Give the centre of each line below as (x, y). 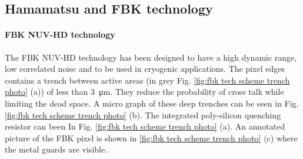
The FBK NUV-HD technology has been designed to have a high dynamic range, (151, 57)
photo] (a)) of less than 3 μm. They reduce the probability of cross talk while (144, 92)
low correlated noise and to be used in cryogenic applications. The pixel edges (145, 69)
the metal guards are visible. (56, 149)
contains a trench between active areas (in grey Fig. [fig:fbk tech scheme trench (147, 80)
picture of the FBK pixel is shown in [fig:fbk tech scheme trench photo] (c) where (151, 138)
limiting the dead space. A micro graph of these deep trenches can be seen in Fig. (152, 103)
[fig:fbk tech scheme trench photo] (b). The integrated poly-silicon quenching (143, 115)
